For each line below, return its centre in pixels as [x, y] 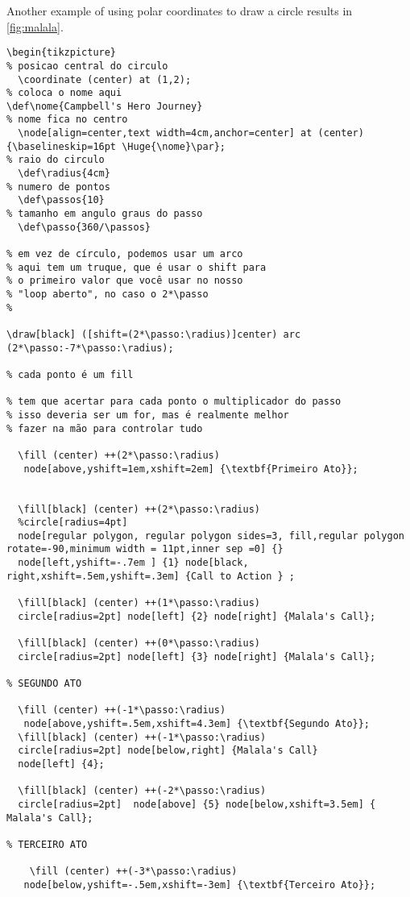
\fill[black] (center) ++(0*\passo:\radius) [139, 644]
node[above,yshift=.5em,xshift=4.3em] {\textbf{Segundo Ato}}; [197, 724]
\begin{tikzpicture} [62, 53]
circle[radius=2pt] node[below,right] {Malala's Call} [168, 751]
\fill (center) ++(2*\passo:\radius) [119, 455]
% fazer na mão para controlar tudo [105, 428]
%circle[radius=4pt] [73, 523]
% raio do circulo [56, 160]
